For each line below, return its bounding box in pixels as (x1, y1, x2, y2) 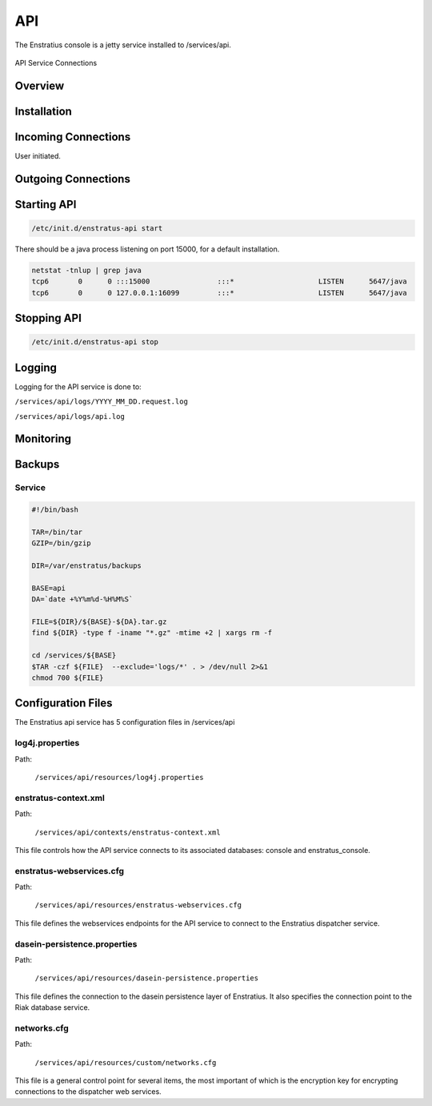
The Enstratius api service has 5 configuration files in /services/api (14, 718, 235, 727)
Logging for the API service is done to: (14, 381, 142, 392)
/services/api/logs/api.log (14, 412, 126, 420)
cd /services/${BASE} (31, 651, 117, 660)
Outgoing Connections (14, 172, 131, 186)
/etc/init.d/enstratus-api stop (31, 337, 159, 347)
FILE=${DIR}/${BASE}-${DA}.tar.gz (31, 617, 167, 626)
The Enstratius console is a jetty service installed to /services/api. (14, 40, 232, 50)
